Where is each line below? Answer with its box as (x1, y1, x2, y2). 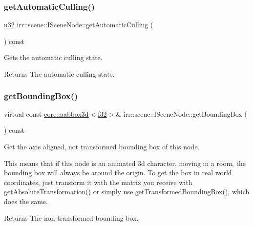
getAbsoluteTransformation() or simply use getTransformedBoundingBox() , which (4, 186, 250, 197)
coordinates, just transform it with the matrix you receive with (4, 177, 192, 187)
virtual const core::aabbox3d (4, 108, 89, 119)
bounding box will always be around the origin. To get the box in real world (4, 167, 232, 178)
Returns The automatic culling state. (4, 69, 115, 79)
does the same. (4, 196, 48, 206)
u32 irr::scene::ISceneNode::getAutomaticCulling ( (4, 20, 153, 30)
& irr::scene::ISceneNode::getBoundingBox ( (116, 108, 247, 119)
